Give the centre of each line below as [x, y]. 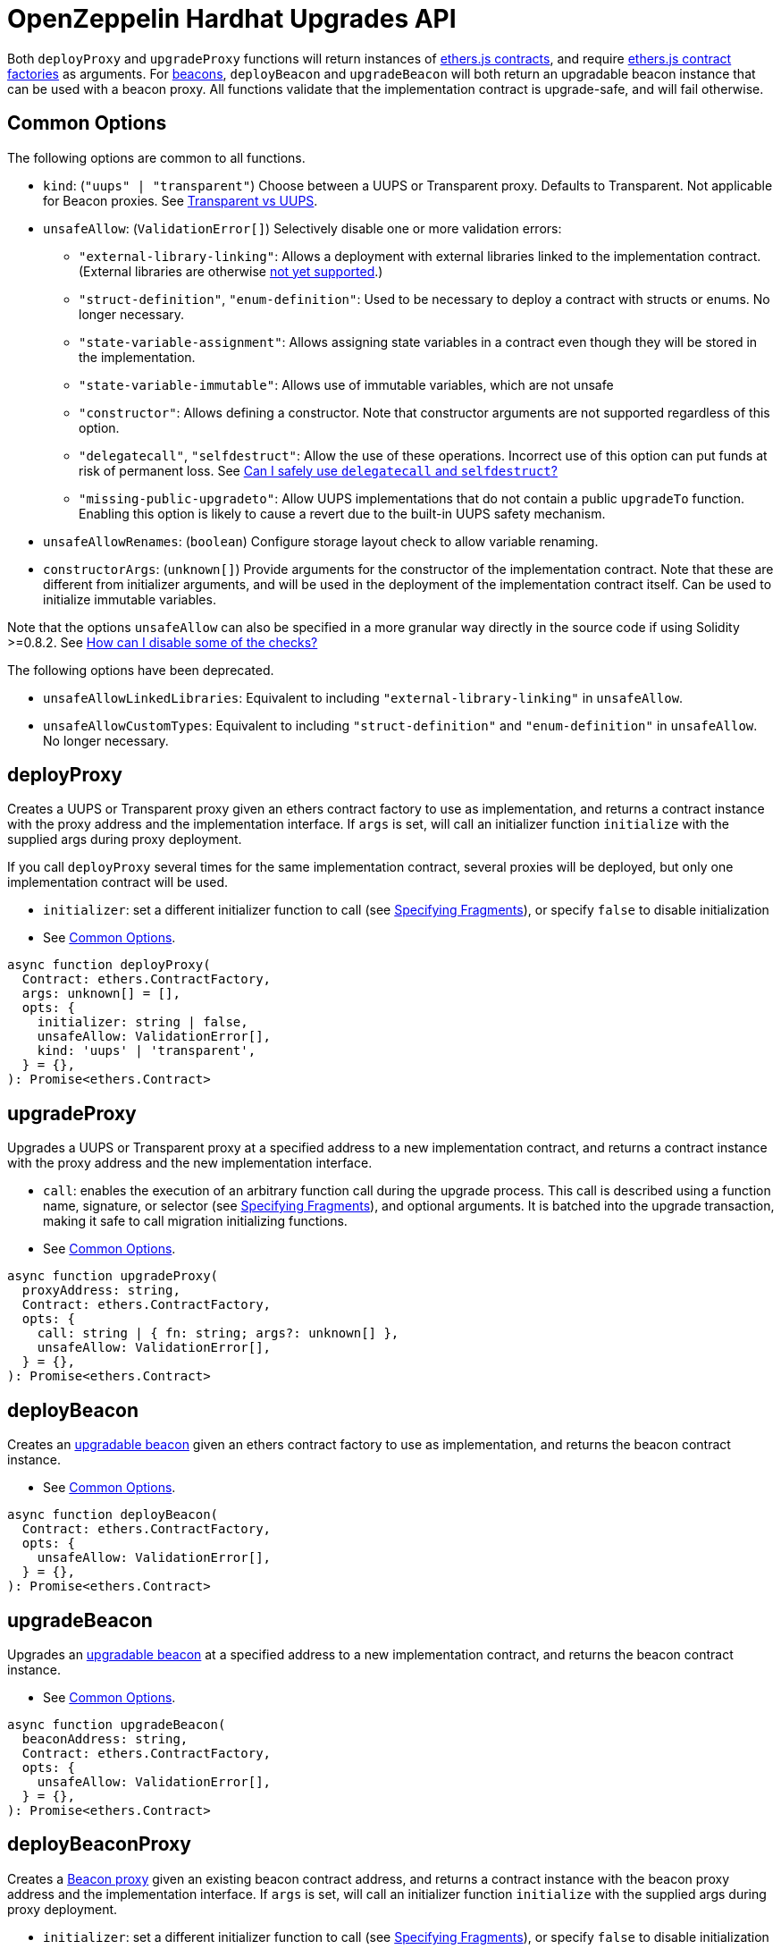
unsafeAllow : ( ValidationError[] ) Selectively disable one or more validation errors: [302, 228]
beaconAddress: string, [105, 1738]
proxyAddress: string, [101, 1291]
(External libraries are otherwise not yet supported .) [231, 271]
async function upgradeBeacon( [117, 1724]
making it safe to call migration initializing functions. [195, 1221]
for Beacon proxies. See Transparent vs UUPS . [181, 200]
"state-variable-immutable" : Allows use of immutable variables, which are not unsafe [346, 384]
